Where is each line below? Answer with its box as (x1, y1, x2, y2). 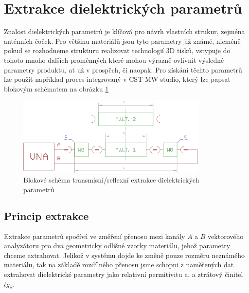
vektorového (208, 231, 244, 241)
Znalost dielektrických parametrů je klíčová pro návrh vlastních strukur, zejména (4, 26, 245, 37)
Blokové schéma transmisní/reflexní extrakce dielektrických (23, 175, 199, 185)
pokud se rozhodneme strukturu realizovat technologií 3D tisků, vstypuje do (4, 45, 231, 55)
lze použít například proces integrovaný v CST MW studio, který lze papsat (4, 74, 231, 84)
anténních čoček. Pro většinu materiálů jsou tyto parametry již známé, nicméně (4, 36, 241, 46)
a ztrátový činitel (192, 269, 243, 279)
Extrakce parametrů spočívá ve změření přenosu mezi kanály (4, 231, 185, 241)
